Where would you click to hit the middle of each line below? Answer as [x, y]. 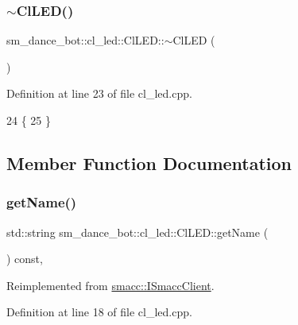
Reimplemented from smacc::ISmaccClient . [110, 285]
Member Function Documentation [149, 162]
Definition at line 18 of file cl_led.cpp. [99, 312]
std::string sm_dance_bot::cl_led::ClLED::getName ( [137, 232]
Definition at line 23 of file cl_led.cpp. [99, 93]
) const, [25, 259]
